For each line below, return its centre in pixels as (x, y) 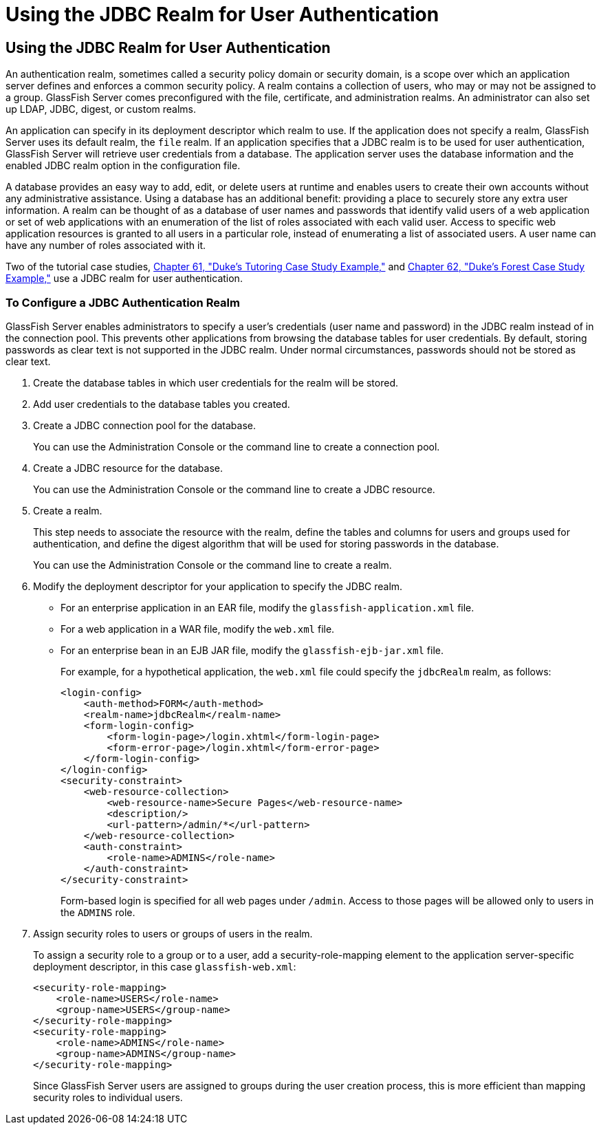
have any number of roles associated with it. (106, 246)
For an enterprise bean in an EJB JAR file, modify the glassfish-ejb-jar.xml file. (252, 650)
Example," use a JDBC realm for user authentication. (124, 279)
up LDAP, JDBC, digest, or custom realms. (101, 109)
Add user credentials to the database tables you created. (162, 404)
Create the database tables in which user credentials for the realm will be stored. (216, 382)
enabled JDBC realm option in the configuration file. (123, 166)
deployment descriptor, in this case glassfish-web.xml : (165, 966)
